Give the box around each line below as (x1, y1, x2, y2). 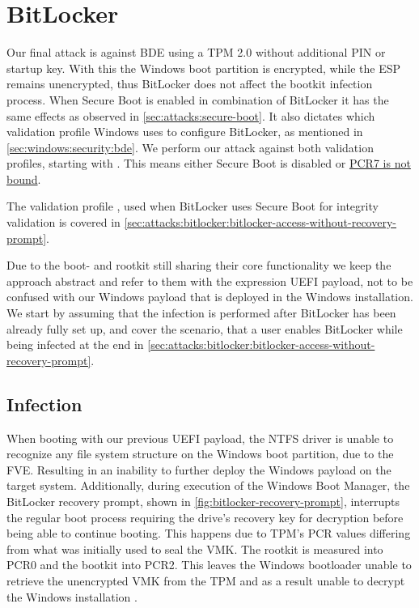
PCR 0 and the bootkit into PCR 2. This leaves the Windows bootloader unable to (6, 556, 412, 573)
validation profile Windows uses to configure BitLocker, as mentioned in (6, 123, 363, 140)
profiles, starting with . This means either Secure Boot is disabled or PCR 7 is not (6, 155, 411, 172)
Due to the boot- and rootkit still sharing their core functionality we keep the (6, 257, 391, 274)
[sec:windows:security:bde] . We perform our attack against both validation (6, 138, 374, 155)
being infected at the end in (6, 336, 144, 353)
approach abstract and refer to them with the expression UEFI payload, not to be (6, 272, 413, 289)
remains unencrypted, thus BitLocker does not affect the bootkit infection (6, 75, 373, 92)
